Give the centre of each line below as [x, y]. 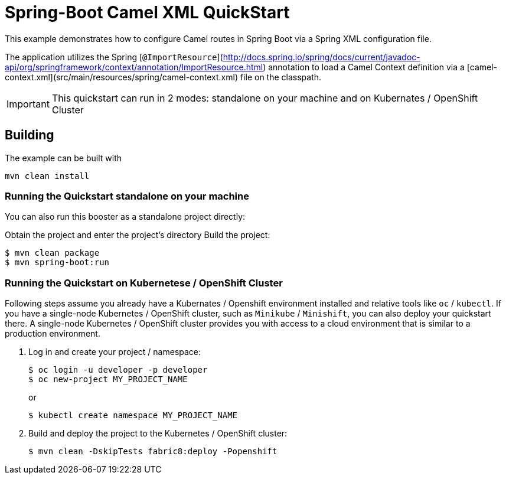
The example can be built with [63, 158]
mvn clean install [47, 176]
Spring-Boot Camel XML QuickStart [147, 12]
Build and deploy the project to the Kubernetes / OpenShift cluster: [158, 434]
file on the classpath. [281, 77]
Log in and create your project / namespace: [115, 352]
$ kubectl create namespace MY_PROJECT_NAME [133, 416]
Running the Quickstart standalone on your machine [127, 196]
